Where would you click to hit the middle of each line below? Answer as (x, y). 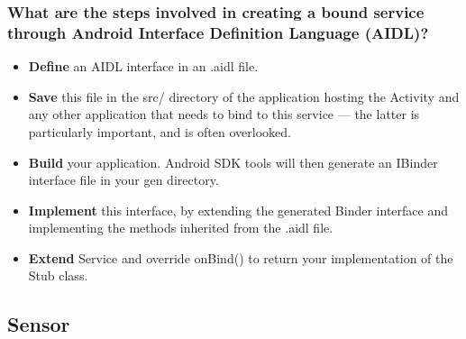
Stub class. (58, 275)
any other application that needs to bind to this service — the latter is (224, 114)
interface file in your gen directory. (123, 180)
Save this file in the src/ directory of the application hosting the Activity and (244, 96)
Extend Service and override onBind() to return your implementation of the (241, 257)
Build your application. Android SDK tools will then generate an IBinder (233, 162)
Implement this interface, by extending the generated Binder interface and (238, 210)
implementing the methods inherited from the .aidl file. (181, 228)
